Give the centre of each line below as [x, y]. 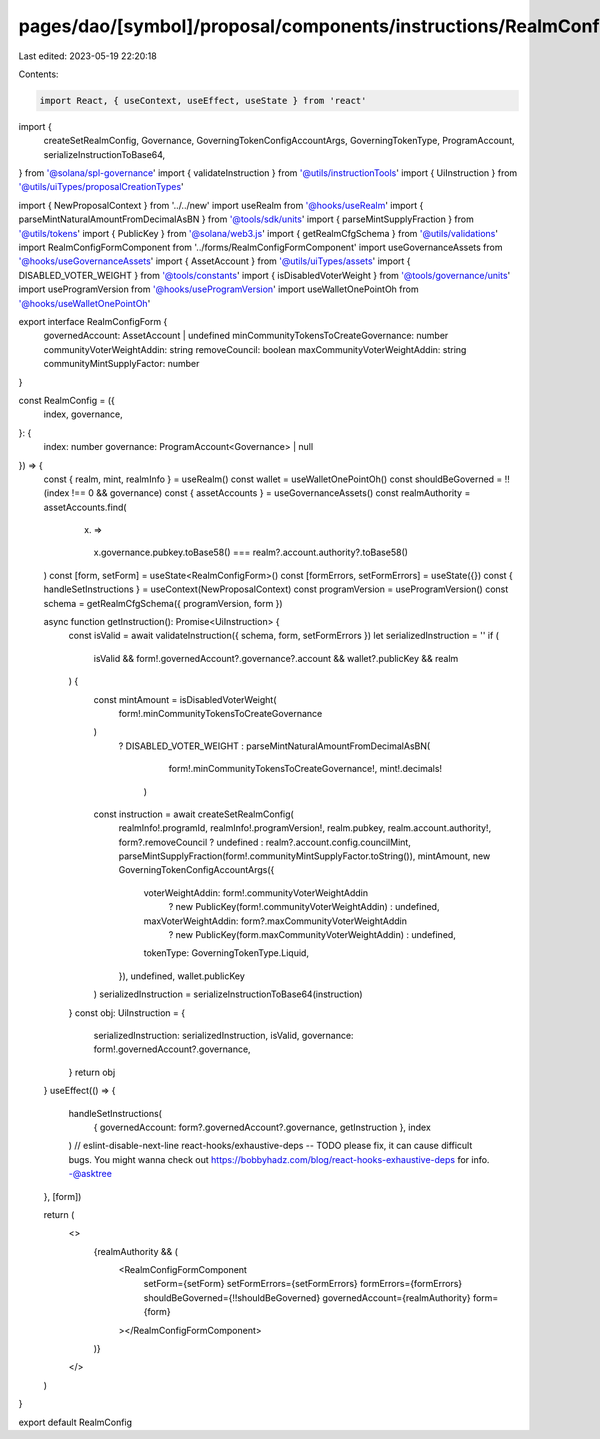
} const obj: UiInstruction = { [126, 1012]
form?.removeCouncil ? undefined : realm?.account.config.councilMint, [265, 842]
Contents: [38, 74]
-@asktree [90, 1174]
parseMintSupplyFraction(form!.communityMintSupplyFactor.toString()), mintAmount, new [304, 856]
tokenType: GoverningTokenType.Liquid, [226, 953]
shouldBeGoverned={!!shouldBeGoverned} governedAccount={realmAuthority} [307, 1297]
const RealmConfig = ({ [66, 400]
